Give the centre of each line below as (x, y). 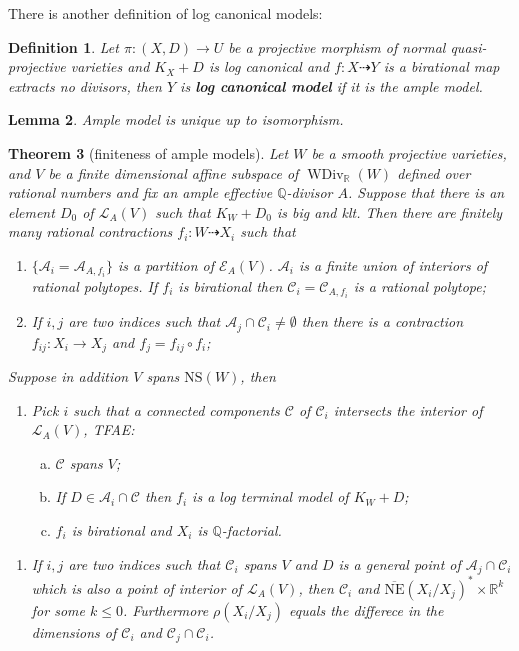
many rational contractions (90, 231)
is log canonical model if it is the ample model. (331, 85)
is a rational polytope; (420, 286)
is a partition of (166, 264)
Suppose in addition (68, 376)
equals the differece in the (366, 609)
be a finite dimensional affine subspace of (173, 172)
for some (58, 609)
